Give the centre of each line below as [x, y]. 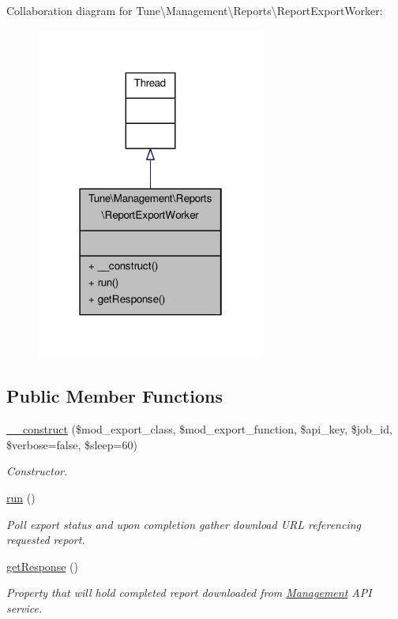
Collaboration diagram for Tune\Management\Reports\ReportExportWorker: [195, 10]
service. [24, 608]
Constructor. [37, 471]
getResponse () [42, 566]
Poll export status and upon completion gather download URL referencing [184, 524]
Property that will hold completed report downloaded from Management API [189, 593]
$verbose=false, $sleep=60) [72, 444]
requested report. [46, 540]
